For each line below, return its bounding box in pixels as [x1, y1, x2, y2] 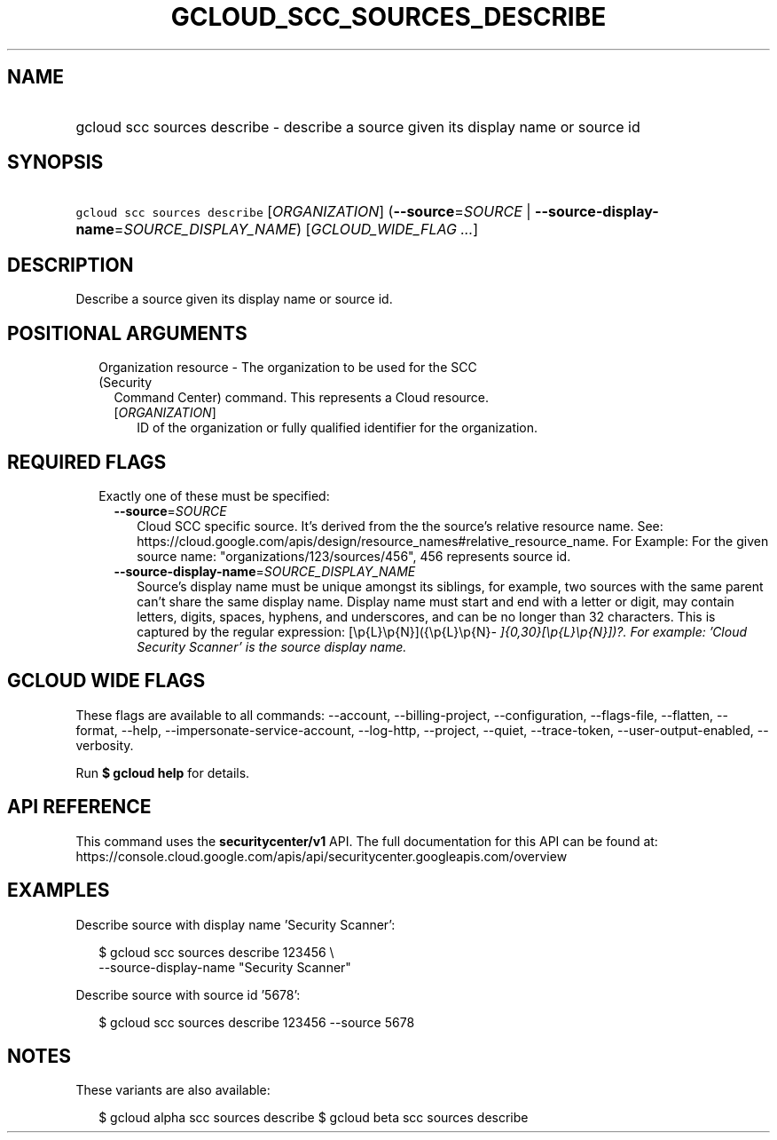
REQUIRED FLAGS [7, 450, 167, 473]
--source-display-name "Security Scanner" [98, 959, 351, 975]
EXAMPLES [7, 879, 110, 902]
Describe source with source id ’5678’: [75, 986, 301, 1002]
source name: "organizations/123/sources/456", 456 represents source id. [137, 548, 571, 564]
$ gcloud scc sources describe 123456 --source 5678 [98, 1014, 415, 1030]
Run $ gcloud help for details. [75, 764, 250, 780]
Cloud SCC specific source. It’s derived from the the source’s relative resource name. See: [137, 518, 663, 534]
